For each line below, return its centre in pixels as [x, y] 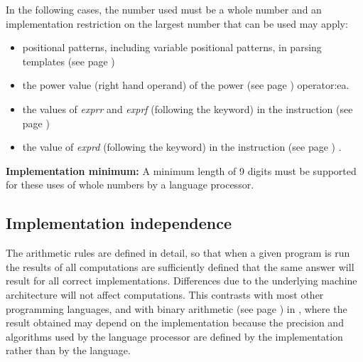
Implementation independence [119, 223]
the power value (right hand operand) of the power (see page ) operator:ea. [186, 85]
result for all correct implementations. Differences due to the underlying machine [181, 281]
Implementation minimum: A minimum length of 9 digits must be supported [181, 170]
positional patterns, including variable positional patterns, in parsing [172, 47]
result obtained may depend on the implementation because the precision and [175, 323]
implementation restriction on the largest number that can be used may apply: [177, 23]
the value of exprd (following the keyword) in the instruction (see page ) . [182, 147]
